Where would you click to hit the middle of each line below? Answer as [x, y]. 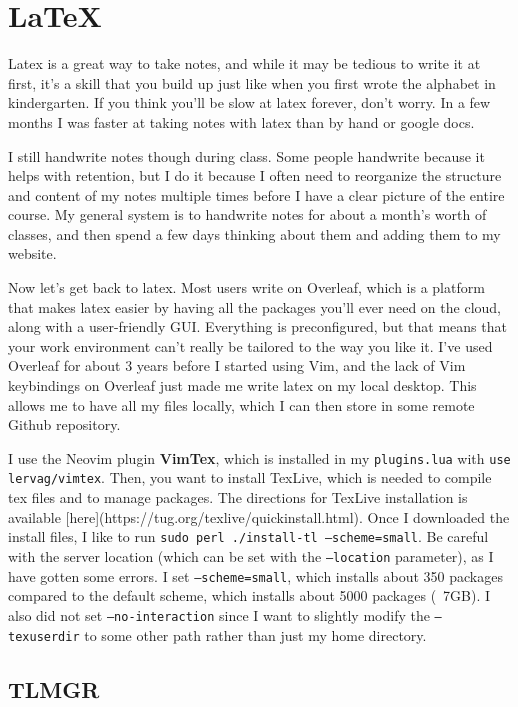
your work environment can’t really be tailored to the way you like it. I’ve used [250, 345]
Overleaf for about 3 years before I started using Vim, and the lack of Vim [237, 365]
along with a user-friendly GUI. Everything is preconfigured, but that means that [257, 326]
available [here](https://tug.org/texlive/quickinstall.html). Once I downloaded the [259, 516]
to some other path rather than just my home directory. [255, 634]
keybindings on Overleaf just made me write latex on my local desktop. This [242, 385]
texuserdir [44, 636]
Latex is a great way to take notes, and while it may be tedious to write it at [244, 63]
